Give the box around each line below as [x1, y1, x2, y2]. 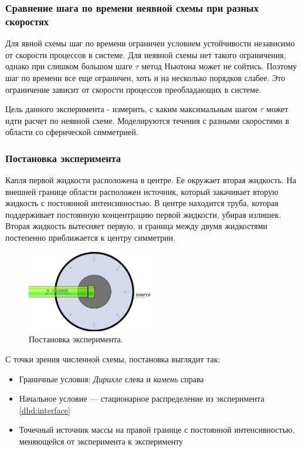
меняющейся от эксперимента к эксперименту [19, 435, 184, 447]
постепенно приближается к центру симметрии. [5, 231, 175, 244]
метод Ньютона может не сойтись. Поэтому [141, 60, 297, 72]
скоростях [5, 14, 49, 28]
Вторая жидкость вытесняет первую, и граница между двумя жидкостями [5, 220, 268, 232]
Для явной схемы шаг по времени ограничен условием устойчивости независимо [5, 37, 295, 49]
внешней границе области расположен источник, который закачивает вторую [5, 185, 279, 197]
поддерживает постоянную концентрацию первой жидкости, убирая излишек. [5, 208, 281, 220]
